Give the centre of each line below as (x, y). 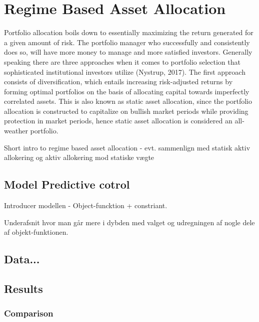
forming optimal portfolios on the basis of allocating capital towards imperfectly (127, 91)
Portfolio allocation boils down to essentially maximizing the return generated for (129, 32)
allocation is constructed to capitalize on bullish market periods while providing (126, 111)
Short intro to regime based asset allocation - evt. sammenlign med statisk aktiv (127, 147)
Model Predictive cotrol (67, 184)
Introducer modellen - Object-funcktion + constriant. (86, 205)
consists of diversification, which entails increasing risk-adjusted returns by (118, 82)
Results (23, 288)
